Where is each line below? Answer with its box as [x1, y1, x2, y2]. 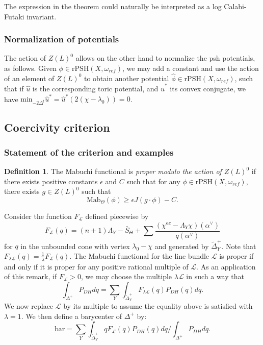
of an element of [4, 72, 55, 83]
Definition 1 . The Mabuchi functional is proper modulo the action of [4, 166, 222, 177]
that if [4, 83, 24, 94]
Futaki [4, 11, 24, 21]
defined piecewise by [85, 210, 149, 221]
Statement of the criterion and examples [4, 145, 174, 158]
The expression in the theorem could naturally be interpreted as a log [4, 1, 222, 11]
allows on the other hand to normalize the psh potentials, [75, 53, 255, 63]
